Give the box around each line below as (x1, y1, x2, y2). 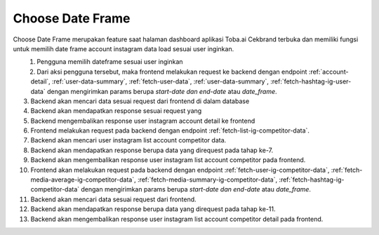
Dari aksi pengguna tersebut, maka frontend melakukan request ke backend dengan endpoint (36, 67, 307, 76)
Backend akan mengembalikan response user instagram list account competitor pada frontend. (30, 156, 306, 164)
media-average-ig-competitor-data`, (30, 175, 136, 184)
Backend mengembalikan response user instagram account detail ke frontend (30, 116, 255, 125)
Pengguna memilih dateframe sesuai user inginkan (36, 58, 183, 66)
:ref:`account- (308, 67, 349, 76)
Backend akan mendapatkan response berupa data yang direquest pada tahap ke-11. (30, 205, 277, 213)
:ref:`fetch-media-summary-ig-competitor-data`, (137, 175, 277, 184)
